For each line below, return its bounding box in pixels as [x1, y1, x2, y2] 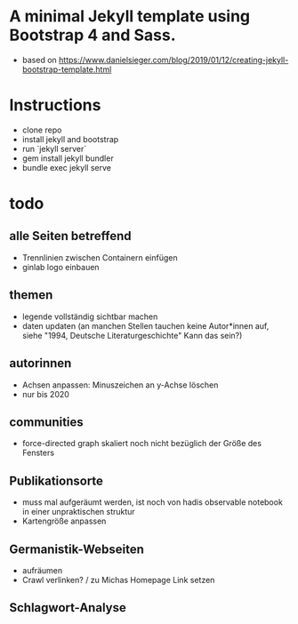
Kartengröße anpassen [21, 516, 107, 526]
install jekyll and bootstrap [21, 133, 119, 144]
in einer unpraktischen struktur [21, 507, 135, 517]
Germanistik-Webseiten [9, 541, 145, 556]
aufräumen [21, 564, 63, 575]
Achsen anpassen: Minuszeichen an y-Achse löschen [21, 380, 219, 390]
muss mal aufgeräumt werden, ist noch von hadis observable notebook [21, 497, 283, 508]
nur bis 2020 [21, 388, 69, 399]
